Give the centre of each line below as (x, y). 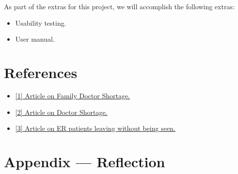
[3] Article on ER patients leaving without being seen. (95, 128)
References (41, 72)
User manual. (35, 39)
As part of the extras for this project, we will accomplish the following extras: (119, 6)
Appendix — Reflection (85, 161)
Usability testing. (41, 23)
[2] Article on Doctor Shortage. (61, 112)
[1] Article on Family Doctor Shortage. (72, 95)
